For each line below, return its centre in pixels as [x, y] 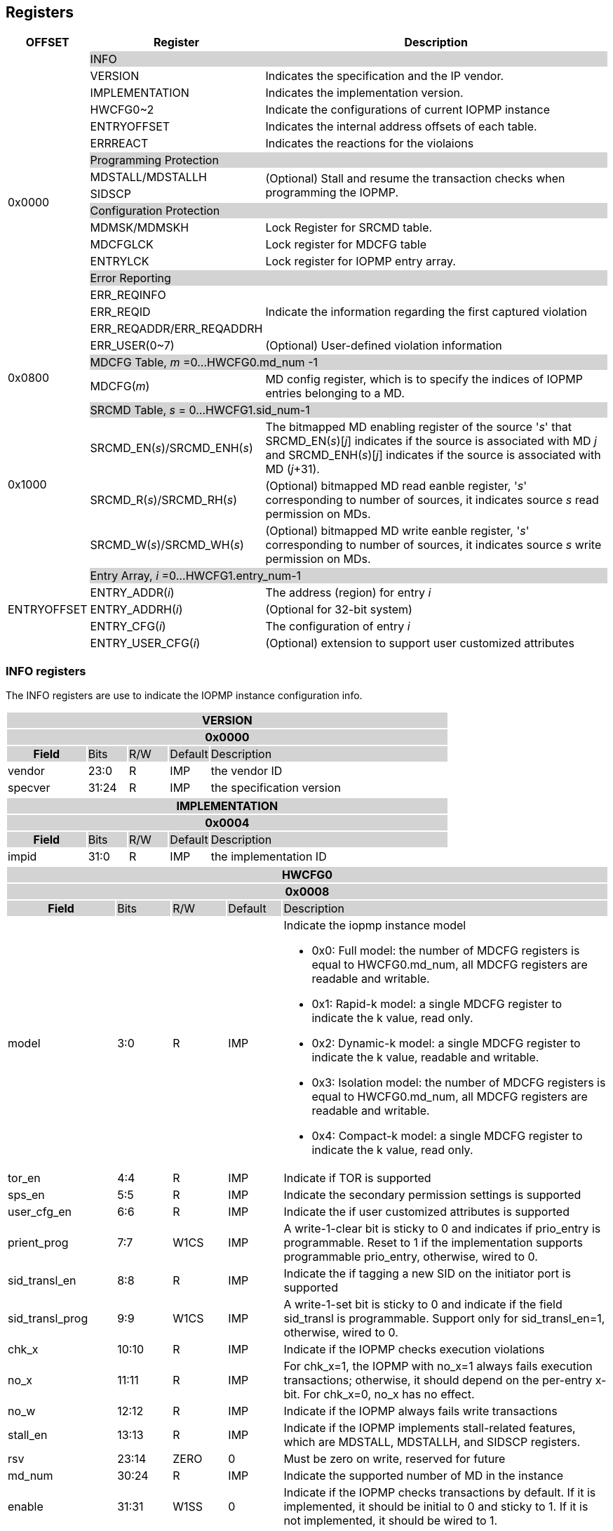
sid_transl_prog [48, 1319]
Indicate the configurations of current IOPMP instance [407, 110]
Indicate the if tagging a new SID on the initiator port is [427, 1274]
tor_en [24, 1178]
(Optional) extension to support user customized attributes [420, 643]
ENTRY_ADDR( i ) [132, 593]
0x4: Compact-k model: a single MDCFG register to [447, 1136]
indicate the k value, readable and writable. [425, 1058]
